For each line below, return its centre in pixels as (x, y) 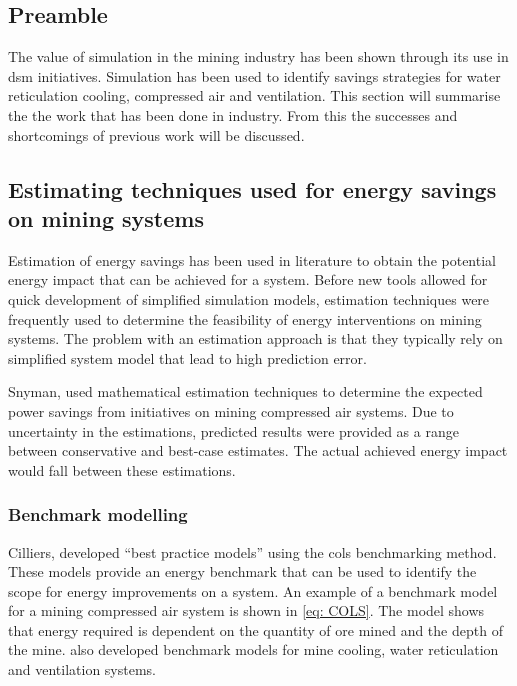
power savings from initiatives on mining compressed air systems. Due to (231, 410)
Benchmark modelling (98, 514)
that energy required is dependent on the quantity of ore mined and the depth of (255, 629)
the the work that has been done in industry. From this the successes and (233, 114)
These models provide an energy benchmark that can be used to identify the (242, 571)
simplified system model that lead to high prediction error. (187, 357)
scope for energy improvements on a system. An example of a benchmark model (253, 590)
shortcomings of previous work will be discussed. (156, 134)
